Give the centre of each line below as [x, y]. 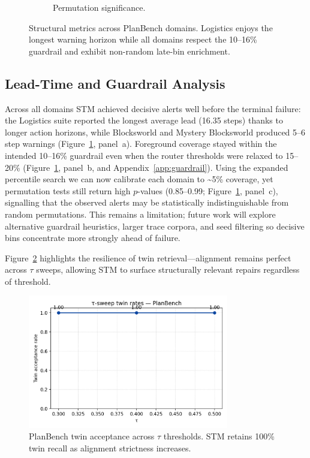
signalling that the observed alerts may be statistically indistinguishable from [147, 202]
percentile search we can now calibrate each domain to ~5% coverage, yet [139, 179]
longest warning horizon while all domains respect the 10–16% [143, 39]
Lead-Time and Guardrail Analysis [115, 83]
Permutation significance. [99, 7]
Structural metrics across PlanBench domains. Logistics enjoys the [151, 27]
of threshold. [28, 281]
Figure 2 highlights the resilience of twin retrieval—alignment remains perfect [148, 257]
